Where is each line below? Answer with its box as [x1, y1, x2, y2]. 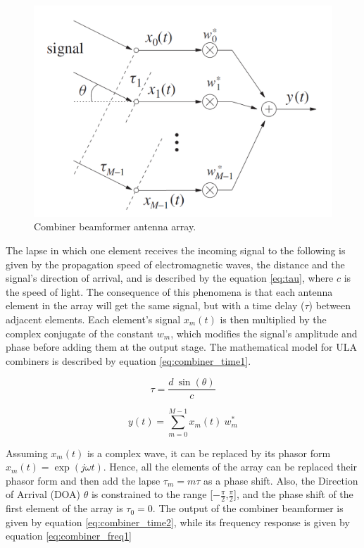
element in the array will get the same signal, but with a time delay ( [6, 298, 305, 313]
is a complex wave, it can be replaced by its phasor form [87, 445, 331, 460]
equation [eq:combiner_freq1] [6, 528, 132, 543]
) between [308, 298, 351, 313]
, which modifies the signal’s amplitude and [170, 325, 358, 340]
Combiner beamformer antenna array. [34, 219, 196, 234]
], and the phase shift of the [234, 487, 353, 502]
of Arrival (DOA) [6, 487, 81, 502]
